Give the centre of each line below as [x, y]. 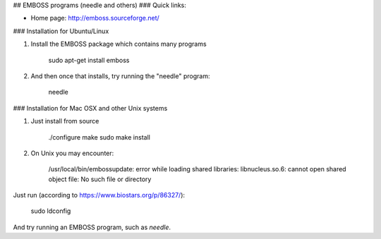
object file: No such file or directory [100, 179]
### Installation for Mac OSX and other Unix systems [90, 108]
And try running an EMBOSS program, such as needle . [92, 227]
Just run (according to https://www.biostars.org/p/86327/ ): [99, 195]
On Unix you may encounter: [72, 153]
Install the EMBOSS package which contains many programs [119, 44]
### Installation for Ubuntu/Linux [61, 31]
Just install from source [65, 121]
